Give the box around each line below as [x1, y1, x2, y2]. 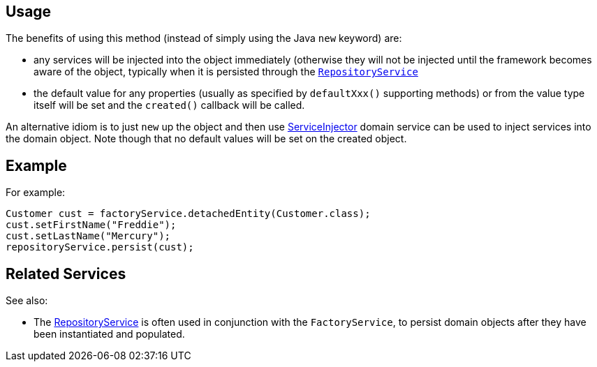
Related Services [6, 264, 126, 283]
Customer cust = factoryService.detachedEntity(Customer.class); [6, 208, 371, 220]
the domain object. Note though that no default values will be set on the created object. [6, 133, 407, 145]
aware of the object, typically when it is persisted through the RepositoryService [34, 66, 418, 78]
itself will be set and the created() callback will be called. [34, 99, 305, 112]
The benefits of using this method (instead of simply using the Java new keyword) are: [6, 32, 402, 45]
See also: [6, 294, 48, 307]
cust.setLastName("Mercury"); [6, 230, 171, 242]
